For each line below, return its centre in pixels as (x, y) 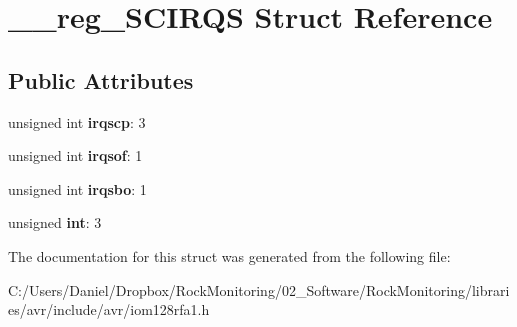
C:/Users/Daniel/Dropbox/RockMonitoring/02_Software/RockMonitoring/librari (259, 289)
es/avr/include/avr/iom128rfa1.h (109, 309)
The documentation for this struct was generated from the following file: (229, 255)
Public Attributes (101, 79)
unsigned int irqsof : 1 (75, 155)
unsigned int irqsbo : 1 (77, 188)
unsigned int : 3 (55, 222)
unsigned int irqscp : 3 (77, 121)
